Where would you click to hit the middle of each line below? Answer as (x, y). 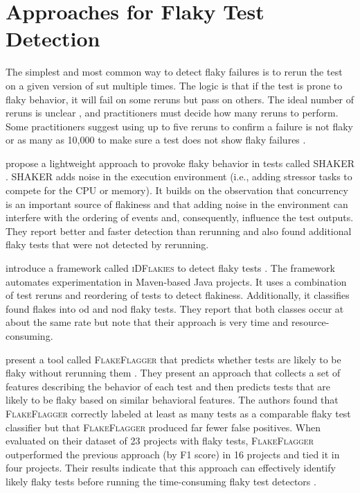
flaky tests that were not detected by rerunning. (107, 244)
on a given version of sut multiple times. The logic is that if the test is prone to (174, 85)
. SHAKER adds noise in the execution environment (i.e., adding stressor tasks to (179, 176)
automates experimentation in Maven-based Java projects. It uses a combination (176, 281)
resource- (310, 322)
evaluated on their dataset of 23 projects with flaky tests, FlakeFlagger (160, 441)
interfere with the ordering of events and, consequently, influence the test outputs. (180, 217)
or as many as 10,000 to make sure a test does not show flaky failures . (156, 140)
